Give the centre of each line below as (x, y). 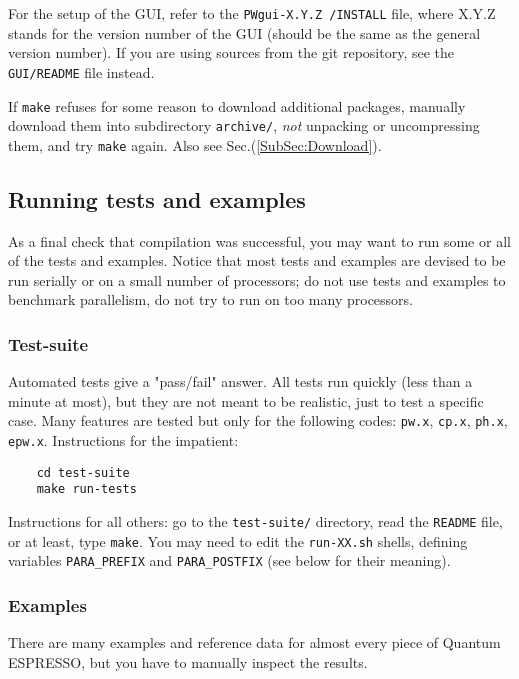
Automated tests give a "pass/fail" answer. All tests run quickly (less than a (240, 381)
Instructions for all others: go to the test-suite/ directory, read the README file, (255, 521)
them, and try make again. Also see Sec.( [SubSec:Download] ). (195, 144)
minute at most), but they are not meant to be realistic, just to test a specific (246, 400)
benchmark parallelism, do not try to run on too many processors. (211, 299)
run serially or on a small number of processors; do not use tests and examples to (257, 279)
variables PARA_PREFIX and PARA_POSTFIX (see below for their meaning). (229, 560)
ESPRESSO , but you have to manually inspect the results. (188, 661)
